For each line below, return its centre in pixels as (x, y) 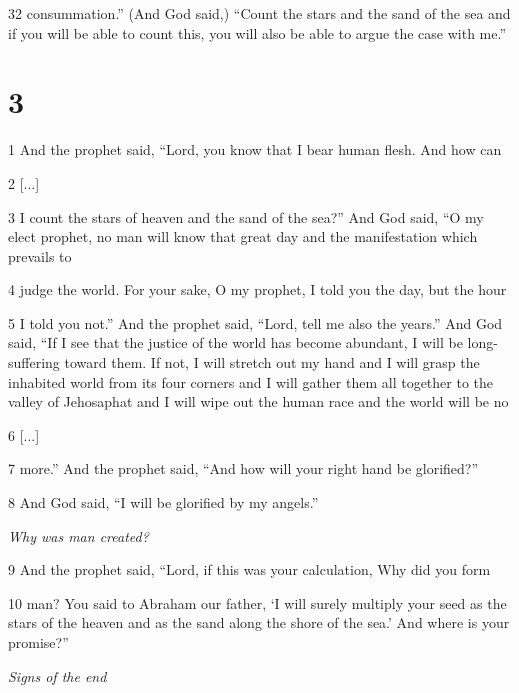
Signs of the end (57, 675)
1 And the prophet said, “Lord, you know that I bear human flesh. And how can (255, 149)
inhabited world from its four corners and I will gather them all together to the (251, 381)
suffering (34, 362)
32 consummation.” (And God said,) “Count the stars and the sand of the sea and (259, 13)
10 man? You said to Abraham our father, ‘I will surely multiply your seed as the (257, 602)
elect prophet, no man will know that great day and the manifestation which (243, 236)
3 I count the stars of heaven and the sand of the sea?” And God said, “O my (246, 216)
